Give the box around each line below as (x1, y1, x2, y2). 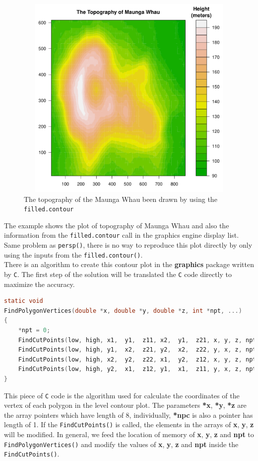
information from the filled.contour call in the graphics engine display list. (4, 230, 239, 240)
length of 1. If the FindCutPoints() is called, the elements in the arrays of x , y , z (4, 419, 254, 430)
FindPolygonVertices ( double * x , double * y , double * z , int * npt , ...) (4, 307, 242, 314)
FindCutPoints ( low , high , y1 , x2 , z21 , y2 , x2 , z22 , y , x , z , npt (18, 346, 257, 354)
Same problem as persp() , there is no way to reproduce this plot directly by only (4, 240, 253, 250)
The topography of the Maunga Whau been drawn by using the (24, 193, 217, 204)
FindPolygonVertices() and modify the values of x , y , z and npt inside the (4, 439, 239, 449)
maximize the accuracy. (4, 278, 75, 289)
